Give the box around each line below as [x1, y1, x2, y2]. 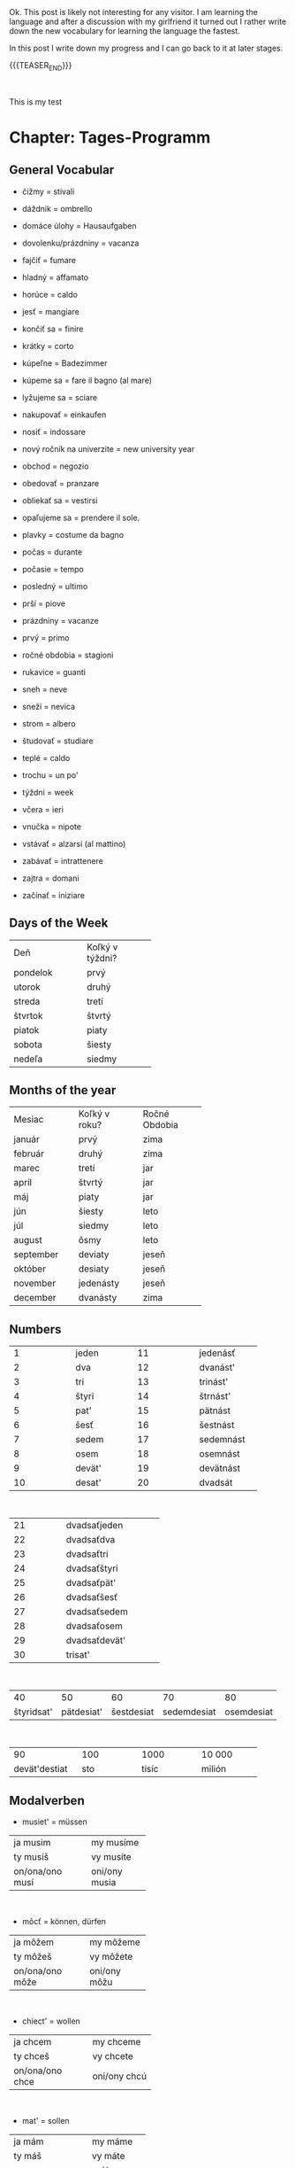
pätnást [199, 1404, 231, 1417]
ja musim [13, 1837, 51, 1849]
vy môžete [89, 1951, 133, 1963]
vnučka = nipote [21, 821, 82, 832]
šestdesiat [110, 1706, 155, 1718]
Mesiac [13, 1114, 44, 1126]
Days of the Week [9, 915, 109, 931]
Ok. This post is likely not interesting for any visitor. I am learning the [9, 7, 258, 17]
